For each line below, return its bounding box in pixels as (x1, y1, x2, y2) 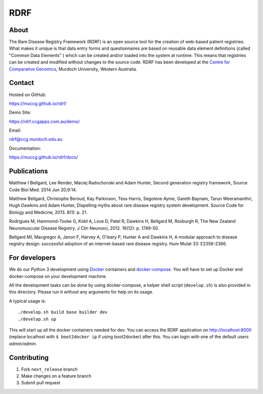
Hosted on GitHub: (9, 92, 46, 98)
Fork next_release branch (21, 366, 78, 372)
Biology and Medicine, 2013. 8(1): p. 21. (9, 209, 88, 215)
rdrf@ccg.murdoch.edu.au (9, 137, 63, 142)
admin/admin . (9, 340, 38, 346)
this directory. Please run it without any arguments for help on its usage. (9, 289, 153, 295)
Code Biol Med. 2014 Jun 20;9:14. (9, 187, 77, 193)
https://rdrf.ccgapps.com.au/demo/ (9, 118, 80, 124)
